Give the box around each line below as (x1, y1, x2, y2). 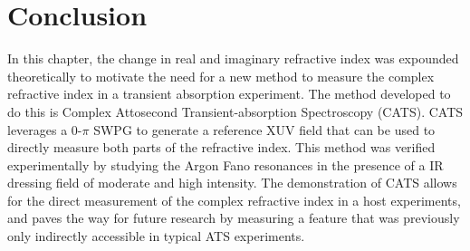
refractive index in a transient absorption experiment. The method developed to (7, 84, 451, 103)
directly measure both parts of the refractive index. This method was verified (7, 138, 436, 157)
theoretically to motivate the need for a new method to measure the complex (7, 66, 435, 85)
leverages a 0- (7, 120, 82, 139)
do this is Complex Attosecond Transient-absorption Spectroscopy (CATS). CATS (7, 101, 464, 121)
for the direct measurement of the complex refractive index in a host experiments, (7, 190, 461, 209)
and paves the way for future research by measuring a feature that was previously (7, 208, 460, 227)
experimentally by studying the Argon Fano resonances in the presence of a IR (7, 155, 444, 174)
